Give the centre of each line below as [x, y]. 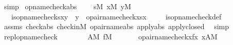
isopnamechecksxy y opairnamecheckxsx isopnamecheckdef [116, 16]
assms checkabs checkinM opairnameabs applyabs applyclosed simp [116, 26]
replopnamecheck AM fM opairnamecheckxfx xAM [111, 36]
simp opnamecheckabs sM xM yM [67, 6]
